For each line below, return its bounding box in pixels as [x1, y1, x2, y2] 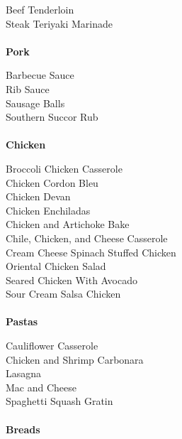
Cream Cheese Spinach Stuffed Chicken [6, 244, 176, 259]
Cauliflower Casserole [6, 338, 98, 353]
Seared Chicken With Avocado [6, 272, 137, 287]
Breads [6, 421, 40, 436]
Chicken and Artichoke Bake [6, 217, 130, 232]
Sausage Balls [6, 95, 65, 110]
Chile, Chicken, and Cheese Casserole [6, 230, 168, 245]
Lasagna [6, 366, 42, 381]
